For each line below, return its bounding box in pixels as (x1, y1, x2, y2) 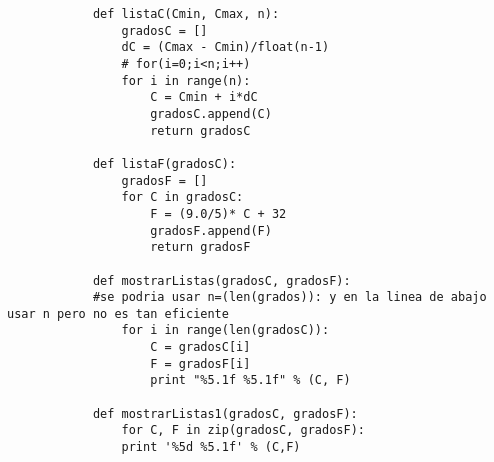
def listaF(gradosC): (92, 156, 237, 171)
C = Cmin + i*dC (150, 90, 258, 105)
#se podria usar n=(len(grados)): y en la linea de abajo (92, 290, 487, 305)
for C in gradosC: (121, 190, 244, 205)
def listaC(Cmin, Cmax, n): (92, 7, 280, 21)
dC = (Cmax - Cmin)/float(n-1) (121, 40, 330, 55)
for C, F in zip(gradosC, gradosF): (121, 423, 365, 438)
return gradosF (150, 240, 251, 255)
